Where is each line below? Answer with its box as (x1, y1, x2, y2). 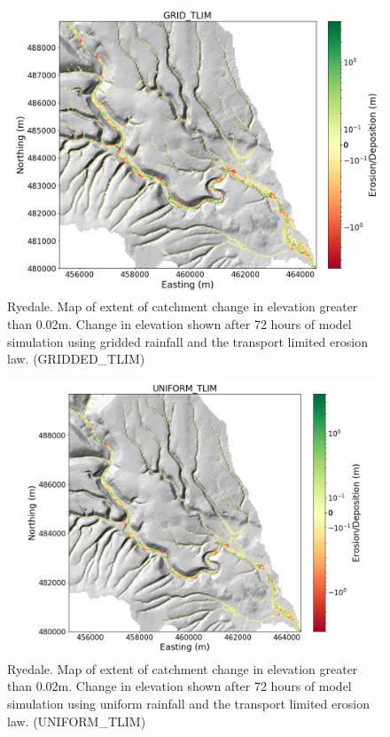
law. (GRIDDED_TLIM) (7, 349, 145, 368)
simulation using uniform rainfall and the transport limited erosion (7, 694, 370, 712)
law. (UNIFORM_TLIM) (7, 711, 146, 730)
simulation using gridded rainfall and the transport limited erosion (7, 332, 368, 350)
